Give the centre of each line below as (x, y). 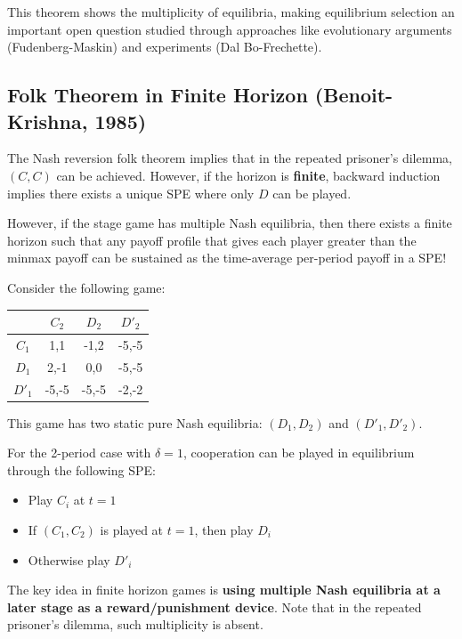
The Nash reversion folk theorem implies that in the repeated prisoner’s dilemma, (230, 158)
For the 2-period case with (79, 453)
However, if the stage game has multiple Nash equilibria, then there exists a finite (230, 223)
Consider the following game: (86, 287)
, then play (224, 530)
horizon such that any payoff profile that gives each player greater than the (212, 240)
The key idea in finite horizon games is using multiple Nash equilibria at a (224, 590)
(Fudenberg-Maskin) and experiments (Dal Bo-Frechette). (165, 47)
